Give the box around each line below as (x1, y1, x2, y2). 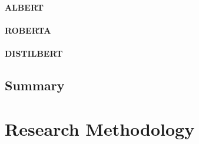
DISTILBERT (5, 47, 63, 59)
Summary (5, 76, 65, 94)
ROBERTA (5, 24, 51, 36)
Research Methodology (5, 116, 195, 140)
